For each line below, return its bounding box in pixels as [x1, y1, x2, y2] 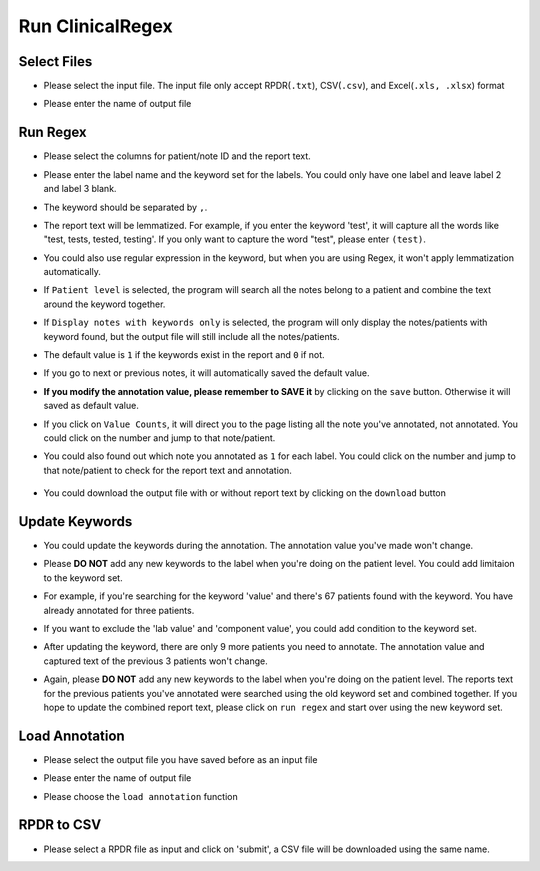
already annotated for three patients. [43, 604, 195, 616]
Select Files [18, 53, 93, 70]
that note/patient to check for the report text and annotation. [43, 464, 292, 476]
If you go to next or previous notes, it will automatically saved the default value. [43, 367, 370, 379]
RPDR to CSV [18, 816, 102, 834]
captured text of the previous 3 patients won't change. [43, 655, 269, 667]
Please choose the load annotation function [43, 790, 239, 802]
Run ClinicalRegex [18, 15, 174, 37]
